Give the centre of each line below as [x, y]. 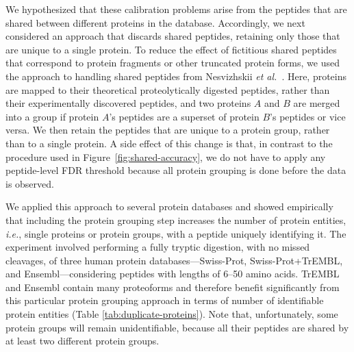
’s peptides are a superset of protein [184, 116]
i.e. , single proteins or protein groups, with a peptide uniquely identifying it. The [176, 233]
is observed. [30, 183]
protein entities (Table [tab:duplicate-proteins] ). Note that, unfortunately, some [172, 314]
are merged [317, 103]
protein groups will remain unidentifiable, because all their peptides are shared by [177, 327]
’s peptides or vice [308, 116]
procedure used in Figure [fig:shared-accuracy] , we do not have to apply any [166, 156]
